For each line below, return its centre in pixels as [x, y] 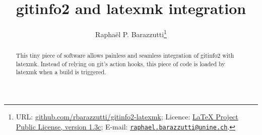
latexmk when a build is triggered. [61, 72]
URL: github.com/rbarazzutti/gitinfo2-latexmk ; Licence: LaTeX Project [127, 117]
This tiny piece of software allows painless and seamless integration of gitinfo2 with [125, 55]
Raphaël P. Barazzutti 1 [131, 33]
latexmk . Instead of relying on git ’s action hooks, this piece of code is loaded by [120, 63]
